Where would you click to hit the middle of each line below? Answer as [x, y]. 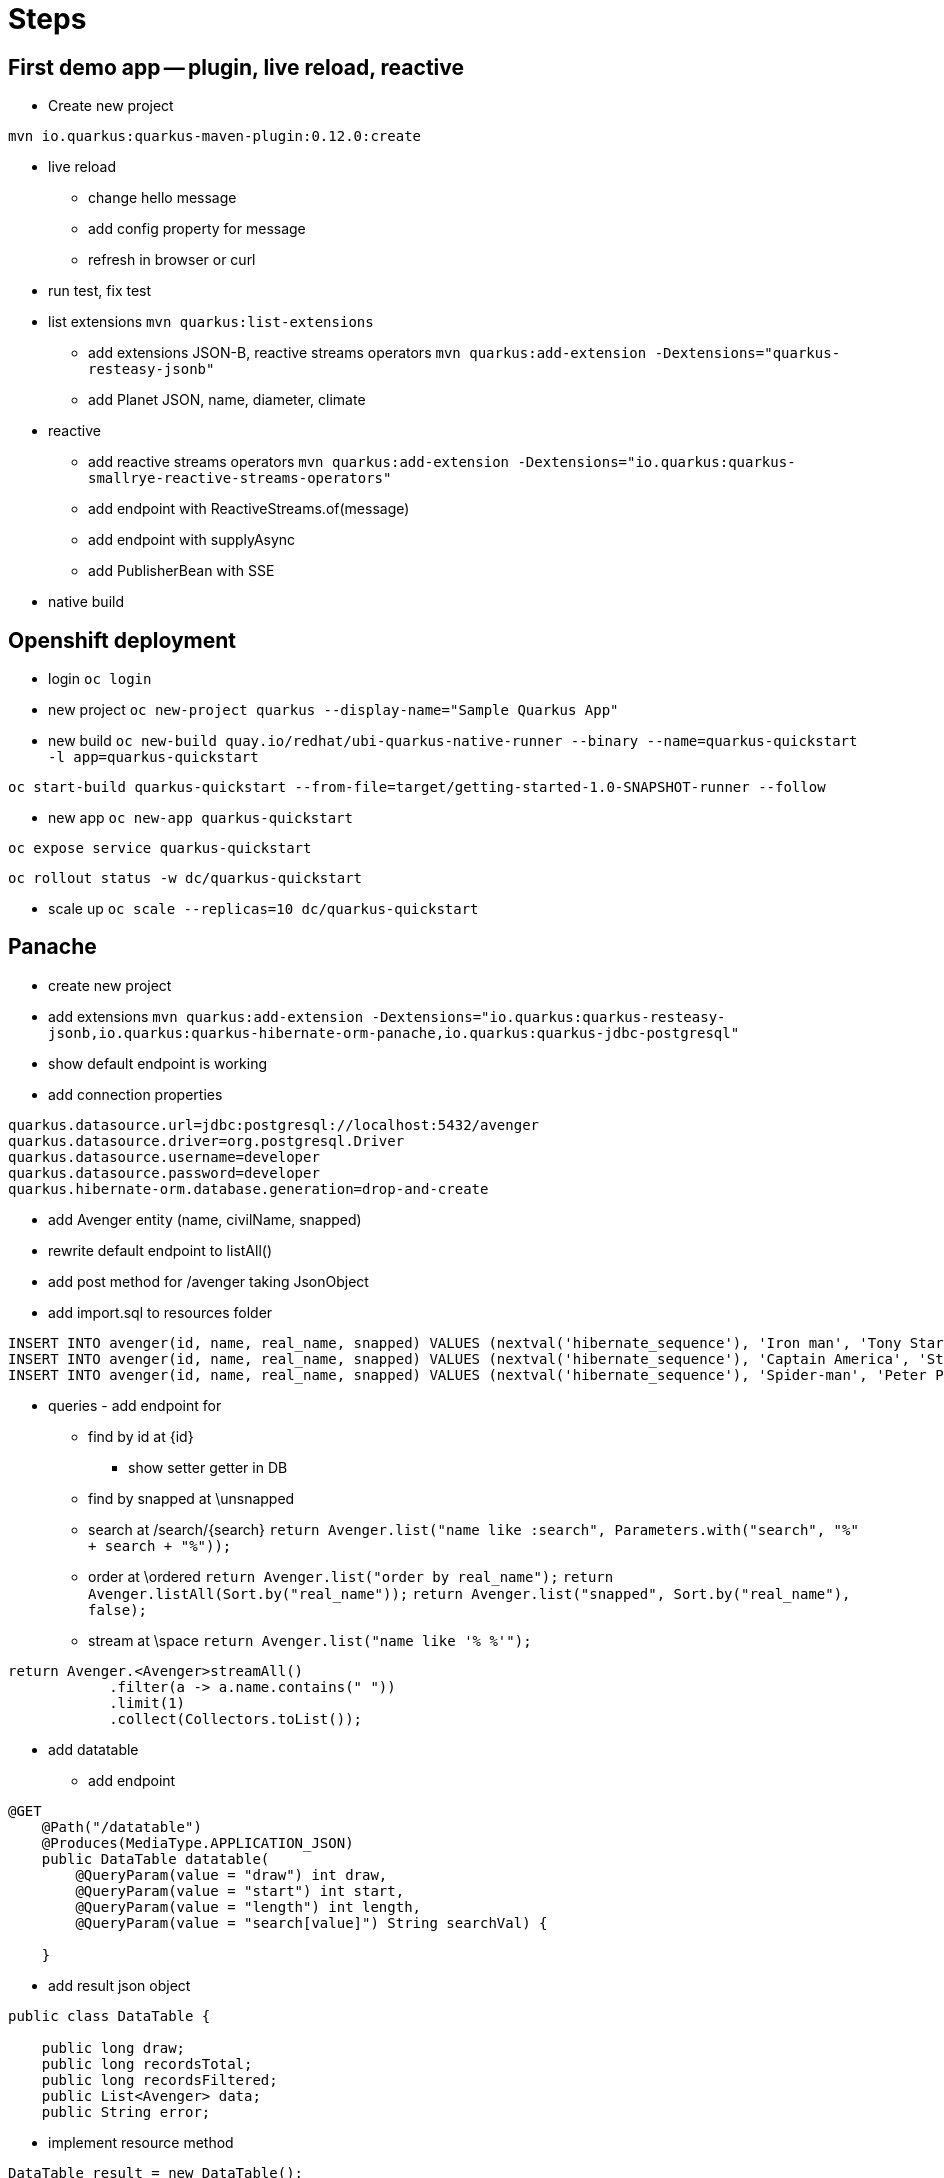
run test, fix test [100, 291]
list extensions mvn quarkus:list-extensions [211, 322]
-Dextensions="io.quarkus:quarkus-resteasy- [548, 1016]
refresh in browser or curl [172, 260]
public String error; [126, 2111]
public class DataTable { [109, 2015]
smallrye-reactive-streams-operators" [240, 478]
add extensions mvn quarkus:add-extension [206, 1016]
